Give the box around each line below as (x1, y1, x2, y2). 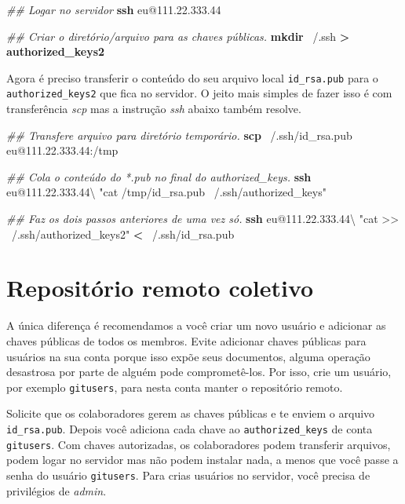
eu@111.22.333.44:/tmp (6, 142, 119, 159)
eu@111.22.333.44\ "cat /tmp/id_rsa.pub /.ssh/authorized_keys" (6, 184, 327, 200)
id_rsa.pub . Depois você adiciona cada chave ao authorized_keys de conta (6, 421, 373, 436)
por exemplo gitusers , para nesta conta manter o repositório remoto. (6, 378, 343, 395)
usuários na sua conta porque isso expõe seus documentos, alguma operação (6, 348, 370, 364)
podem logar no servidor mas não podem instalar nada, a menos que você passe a (6, 451, 399, 468)
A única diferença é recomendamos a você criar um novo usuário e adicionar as (6, 317, 386, 334)
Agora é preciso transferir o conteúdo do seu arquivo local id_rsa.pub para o (6, 69, 378, 86)
